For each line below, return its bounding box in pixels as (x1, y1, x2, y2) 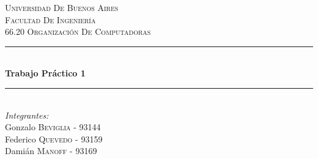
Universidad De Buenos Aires (5, 1, 119, 13)
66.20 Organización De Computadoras (5, 25, 151, 38)
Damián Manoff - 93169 (5, 144, 97, 157)
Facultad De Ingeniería (5, 13, 96, 26)
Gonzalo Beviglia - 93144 (5, 120, 101, 133)
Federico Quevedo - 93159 (5, 132, 103, 145)
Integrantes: (5, 108, 49, 121)
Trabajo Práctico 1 (5, 67, 86, 79)
